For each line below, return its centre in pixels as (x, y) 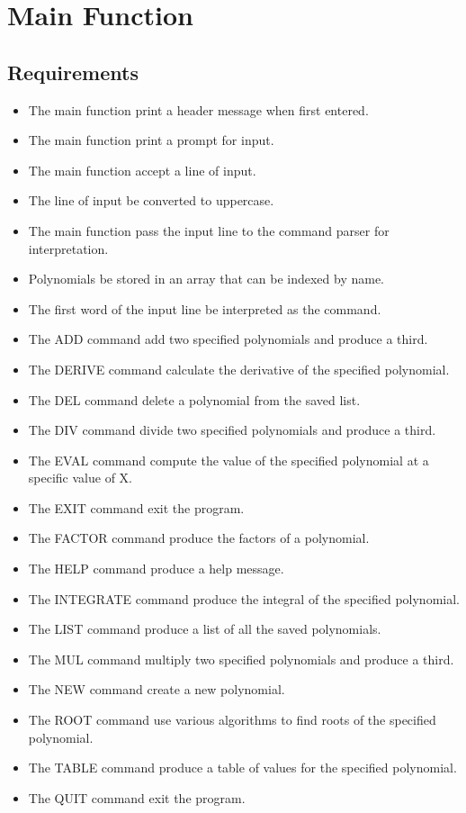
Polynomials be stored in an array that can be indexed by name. (206, 279)
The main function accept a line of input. (142, 170)
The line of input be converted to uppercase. (151, 200)
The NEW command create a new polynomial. (157, 689)
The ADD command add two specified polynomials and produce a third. (228, 339)
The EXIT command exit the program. (136, 507)
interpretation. (68, 248)
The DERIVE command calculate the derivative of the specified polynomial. (239, 369)
